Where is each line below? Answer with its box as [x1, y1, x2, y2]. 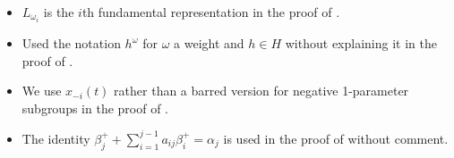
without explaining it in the [285, 34, 437, 53]
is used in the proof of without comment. [223, 129, 449, 147]
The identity [21, 129, 90, 147]
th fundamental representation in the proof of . [81, 3, 340, 21]
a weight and [174, 34, 244, 53]
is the [43, 3, 74, 21]
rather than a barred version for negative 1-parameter [114, 81, 409, 100]
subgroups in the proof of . [21, 98, 169, 117]
